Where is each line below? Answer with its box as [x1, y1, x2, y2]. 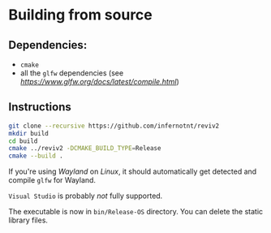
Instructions [8, 100, 71, 114]
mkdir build [8, 129, 49, 137]
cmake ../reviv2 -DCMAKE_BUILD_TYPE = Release [8, 145, 161, 153]
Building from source [8, 6, 153, 24]
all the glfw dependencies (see [19, 68, 124, 78]
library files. [8, 215, 49, 225]
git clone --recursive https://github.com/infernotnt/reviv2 [8, 122, 220, 130]
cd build [8, 136, 38, 145]
